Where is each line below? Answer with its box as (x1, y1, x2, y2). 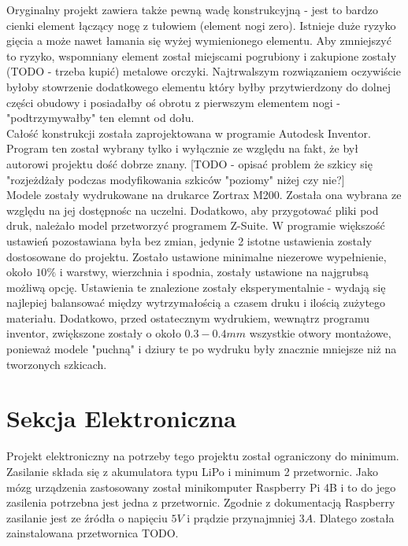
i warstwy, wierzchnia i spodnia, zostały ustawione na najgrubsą (59, 264, 369, 280)
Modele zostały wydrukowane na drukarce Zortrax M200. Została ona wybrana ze (6, 186, 402, 203)
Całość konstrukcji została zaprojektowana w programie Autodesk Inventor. (6, 124, 371, 141)
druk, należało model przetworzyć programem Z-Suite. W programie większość (6, 217, 385, 234)
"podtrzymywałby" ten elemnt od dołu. (6, 109, 195, 126)
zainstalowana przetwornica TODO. (6, 525, 179, 541)
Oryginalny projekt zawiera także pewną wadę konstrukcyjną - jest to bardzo (6, 2, 379, 17)
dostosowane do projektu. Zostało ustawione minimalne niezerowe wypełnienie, (6, 248, 387, 264)
